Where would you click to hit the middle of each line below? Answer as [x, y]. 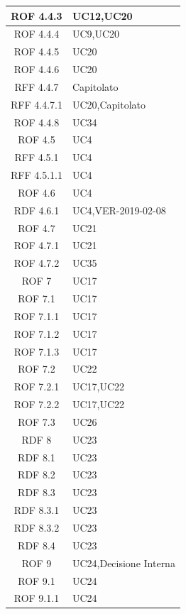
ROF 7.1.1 [37, 316]
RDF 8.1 [37, 457]
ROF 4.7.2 [37, 263]
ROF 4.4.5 [37, 51]
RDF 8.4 [37, 545]
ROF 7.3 [37, 421]
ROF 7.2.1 [37, 387]
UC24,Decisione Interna [124, 563]
